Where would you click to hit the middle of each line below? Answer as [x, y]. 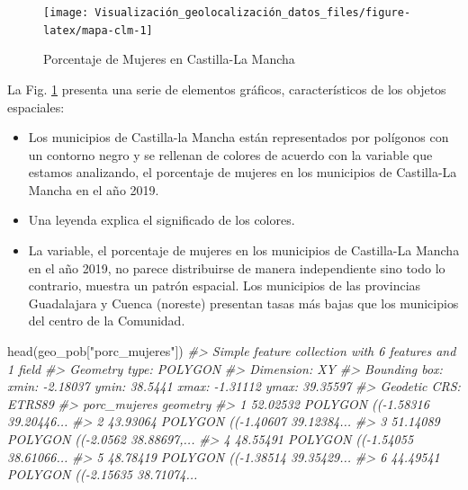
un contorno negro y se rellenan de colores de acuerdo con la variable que [230, 154]
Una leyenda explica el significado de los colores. [162, 220]
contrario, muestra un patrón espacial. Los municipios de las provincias [225, 285]
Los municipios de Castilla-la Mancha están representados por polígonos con [238, 137]
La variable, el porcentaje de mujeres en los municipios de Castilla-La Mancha [244, 250]
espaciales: [36, 107]
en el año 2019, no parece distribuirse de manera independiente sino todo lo [237, 267]
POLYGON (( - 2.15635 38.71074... [103, 474]
